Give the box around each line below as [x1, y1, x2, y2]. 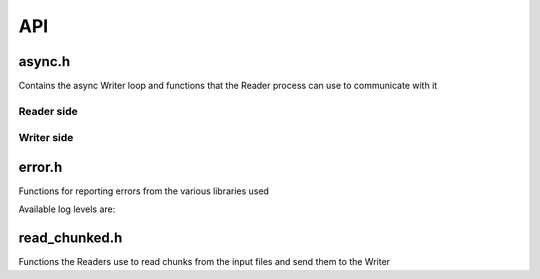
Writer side [18, 131, 74, 145]
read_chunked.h [18, 230, 123, 247]
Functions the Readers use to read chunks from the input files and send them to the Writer [18, 256, 390, 268]
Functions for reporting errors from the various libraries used [18, 185, 270, 197]
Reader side [18, 104, 79, 118]
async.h [18, 53, 71, 70]
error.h [18, 159, 63, 175]
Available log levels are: [18, 203, 116, 215]
